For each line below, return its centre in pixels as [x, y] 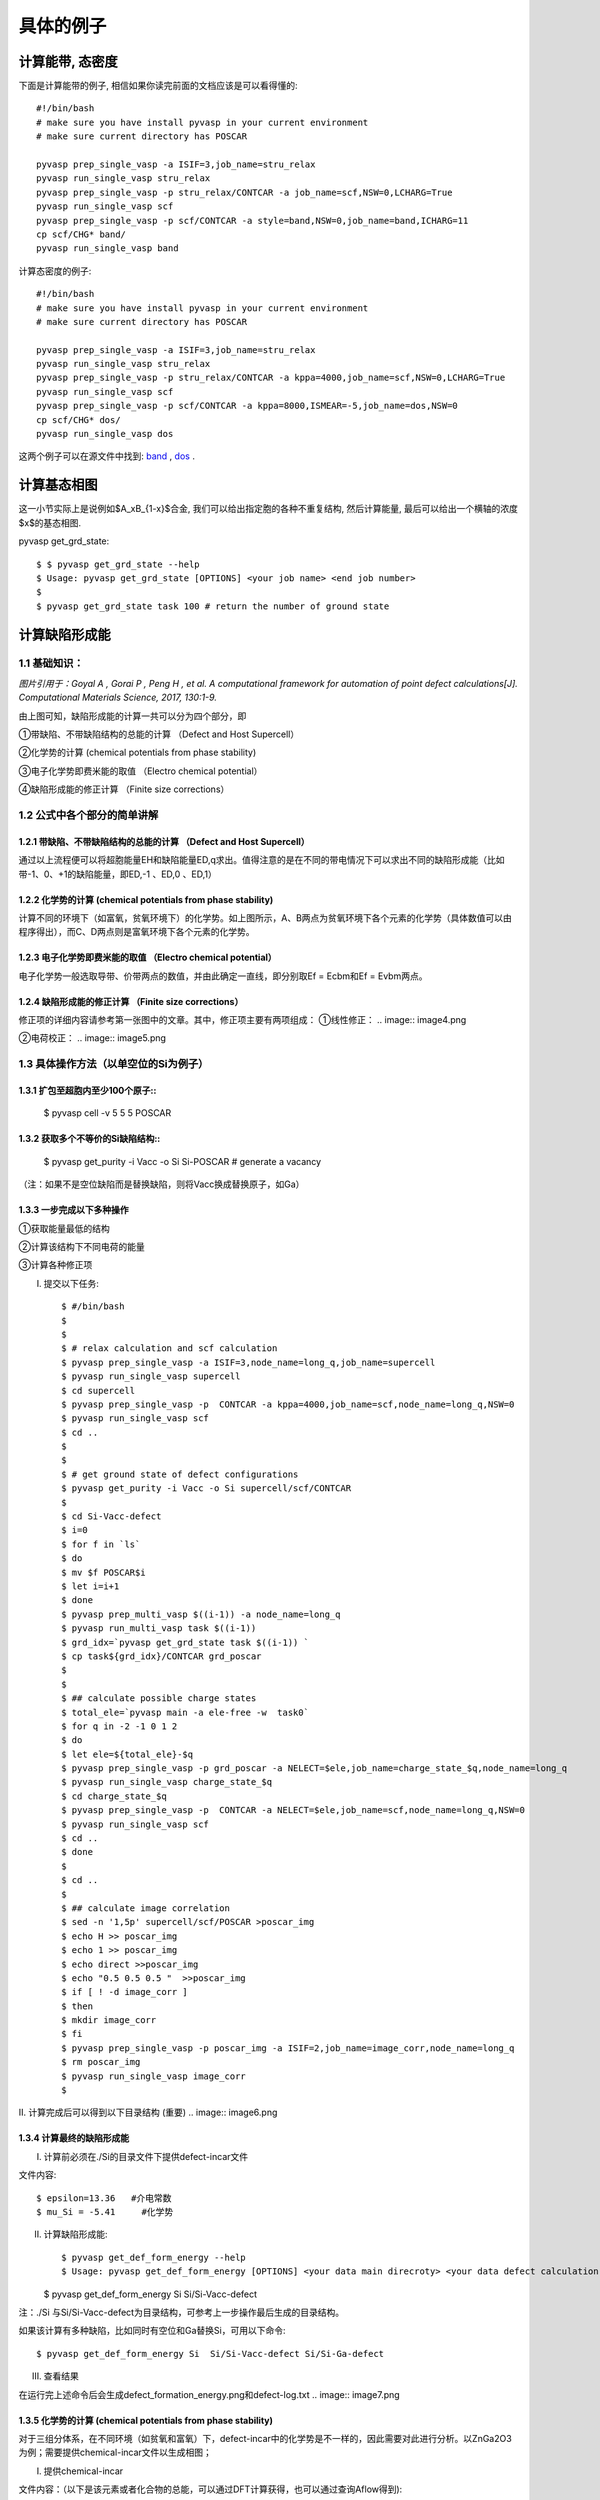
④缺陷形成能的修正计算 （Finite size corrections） [124, 789]
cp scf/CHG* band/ [81, 234]
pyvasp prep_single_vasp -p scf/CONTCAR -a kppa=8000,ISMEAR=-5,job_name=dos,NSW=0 [247, 406]
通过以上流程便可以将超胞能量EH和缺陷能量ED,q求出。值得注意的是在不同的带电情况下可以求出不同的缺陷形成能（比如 [261, 860]
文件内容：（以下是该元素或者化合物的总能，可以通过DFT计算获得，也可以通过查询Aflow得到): [210, 2489]
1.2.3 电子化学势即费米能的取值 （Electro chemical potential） [147, 957]
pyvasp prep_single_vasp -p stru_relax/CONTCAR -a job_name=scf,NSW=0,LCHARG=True [244, 192]
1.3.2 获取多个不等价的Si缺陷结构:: [89, 1139]
